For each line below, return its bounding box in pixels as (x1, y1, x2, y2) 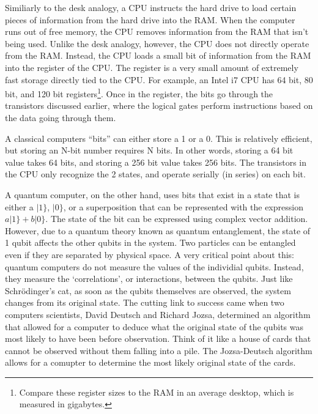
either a (5, 200, 34, 213)
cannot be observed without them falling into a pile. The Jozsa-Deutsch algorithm (5, 344, 312, 357)
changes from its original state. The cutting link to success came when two (5, 296, 284, 309)
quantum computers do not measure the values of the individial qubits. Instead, (5, 260, 304, 273)
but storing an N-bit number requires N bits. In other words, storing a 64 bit (5, 144, 294, 157)
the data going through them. (5, 111, 116, 124)
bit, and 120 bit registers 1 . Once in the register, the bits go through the (5, 86, 273, 100)
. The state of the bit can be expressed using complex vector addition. (45, 212, 308, 225)
